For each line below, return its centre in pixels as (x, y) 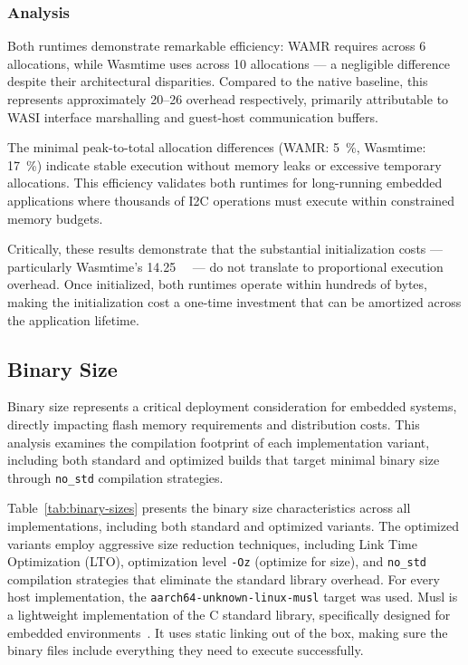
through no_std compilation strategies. (115, 477)
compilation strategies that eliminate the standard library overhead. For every (224, 578)
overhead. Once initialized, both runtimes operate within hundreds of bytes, (217, 284)
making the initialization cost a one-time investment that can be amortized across (234, 301)
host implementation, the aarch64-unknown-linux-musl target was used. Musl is (233, 597)
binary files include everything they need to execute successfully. (186, 650)
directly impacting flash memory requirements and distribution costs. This (214, 424)
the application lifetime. (73, 319)
